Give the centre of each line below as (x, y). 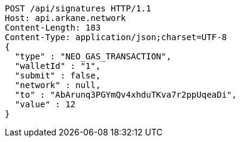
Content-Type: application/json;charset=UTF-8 (116, 37)
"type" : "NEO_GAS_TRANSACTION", (93, 56)
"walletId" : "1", (58, 66)
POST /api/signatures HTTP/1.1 (78, 8)
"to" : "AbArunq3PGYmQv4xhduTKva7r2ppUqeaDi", (126, 95)
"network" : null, (58, 85)
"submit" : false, (58, 75)
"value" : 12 (45, 104)
